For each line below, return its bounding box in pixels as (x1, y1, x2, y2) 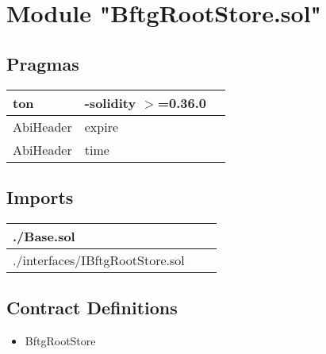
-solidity (84, 93, 136, 112)
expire (84, 117, 119, 136)
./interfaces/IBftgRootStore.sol (13, 250, 185, 269)
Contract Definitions (6, 295, 178, 320)
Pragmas (6, 51, 79, 75)
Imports (6, 184, 74, 209)
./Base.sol (13, 226, 75, 245)
